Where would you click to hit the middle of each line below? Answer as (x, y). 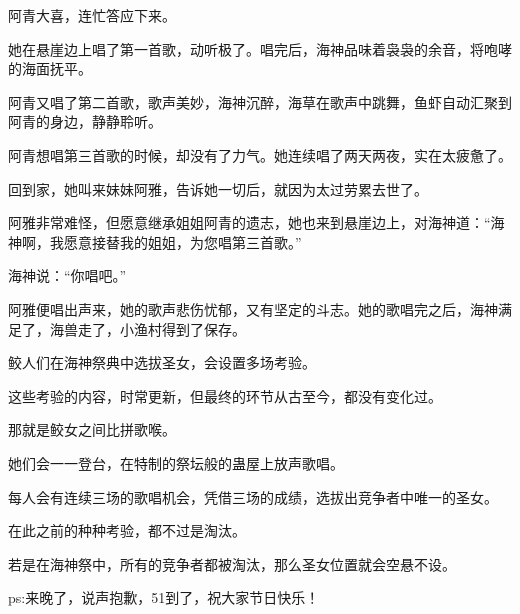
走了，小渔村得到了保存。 (161, 328)
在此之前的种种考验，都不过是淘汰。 (127, 530)
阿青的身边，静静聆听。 (85, 121)
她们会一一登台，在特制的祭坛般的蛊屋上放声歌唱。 (176, 462)
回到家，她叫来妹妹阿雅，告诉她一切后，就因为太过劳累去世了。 (218, 188)
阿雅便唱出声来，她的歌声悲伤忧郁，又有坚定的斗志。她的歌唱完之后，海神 (253, 308)
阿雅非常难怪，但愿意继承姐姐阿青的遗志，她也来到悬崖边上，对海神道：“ (249, 222)
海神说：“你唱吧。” (67, 275)
